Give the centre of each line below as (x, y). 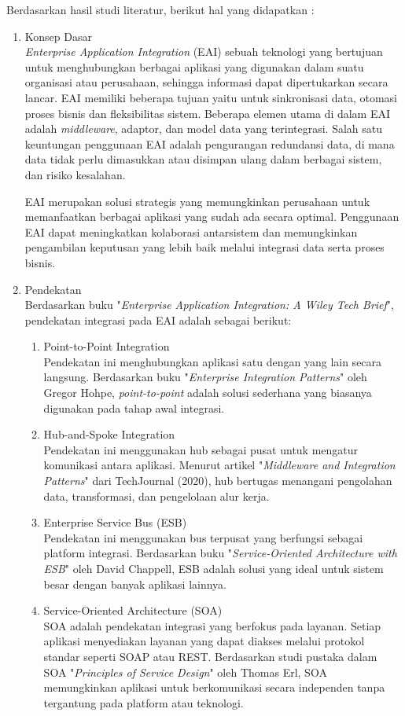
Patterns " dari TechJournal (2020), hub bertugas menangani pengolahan (218, 481)
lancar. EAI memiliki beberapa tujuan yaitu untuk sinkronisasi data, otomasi (211, 97)
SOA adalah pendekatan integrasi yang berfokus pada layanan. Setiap (212, 625)
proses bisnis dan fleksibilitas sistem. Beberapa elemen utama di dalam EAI (208, 113)
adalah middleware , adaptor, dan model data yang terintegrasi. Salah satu (204, 129)
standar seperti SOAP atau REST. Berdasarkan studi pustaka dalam (210, 656)
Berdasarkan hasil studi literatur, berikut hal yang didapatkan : (160, 9)
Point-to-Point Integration (107, 346)
